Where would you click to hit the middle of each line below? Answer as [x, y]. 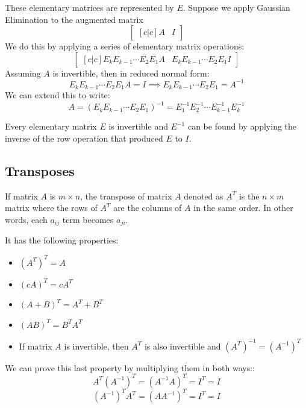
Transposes [40, 171]
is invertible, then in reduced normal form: [131, 73]
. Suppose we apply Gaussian [236, 7]
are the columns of [148, 208]
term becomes [88, 219]
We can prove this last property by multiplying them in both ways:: [130, 367]
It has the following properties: [62, 240]
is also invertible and [183, 346]
